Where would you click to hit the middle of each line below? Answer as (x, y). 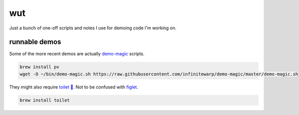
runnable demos (35, 42)
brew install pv (40, 67)
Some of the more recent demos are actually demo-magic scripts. (77, 54)
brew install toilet (45, 100)
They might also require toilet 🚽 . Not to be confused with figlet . (74, 87)
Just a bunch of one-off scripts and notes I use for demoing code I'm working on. (93, 28)
